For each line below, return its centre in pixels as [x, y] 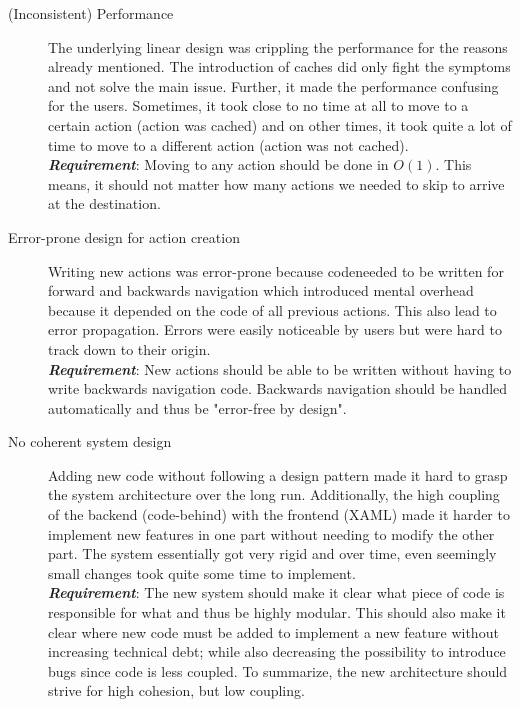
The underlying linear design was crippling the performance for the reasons [278, 46]
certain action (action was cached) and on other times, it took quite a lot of [280, 124]
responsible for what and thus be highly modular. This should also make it [277, 612]
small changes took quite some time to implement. [202, 572]
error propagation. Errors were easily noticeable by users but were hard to [275, 329]
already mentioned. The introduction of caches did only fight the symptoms [279, 66]
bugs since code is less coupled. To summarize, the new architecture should [278, 670]
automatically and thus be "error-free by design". [197, 407]
